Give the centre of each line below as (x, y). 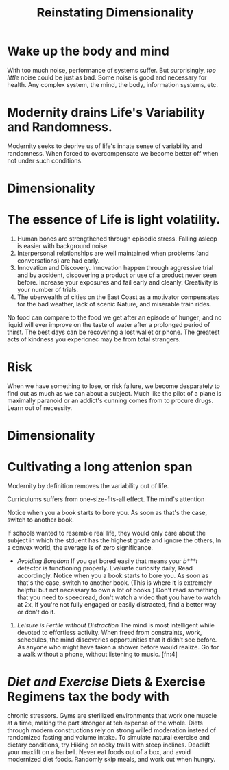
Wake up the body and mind (88, 51)
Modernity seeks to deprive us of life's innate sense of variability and (105, 146)
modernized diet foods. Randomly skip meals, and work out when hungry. (111, 759)
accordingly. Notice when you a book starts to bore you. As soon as (113, 576)
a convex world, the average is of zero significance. (80, 548)
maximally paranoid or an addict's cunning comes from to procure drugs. (110, 400)
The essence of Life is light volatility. (114, 220)
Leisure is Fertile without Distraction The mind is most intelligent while (116, 625)
